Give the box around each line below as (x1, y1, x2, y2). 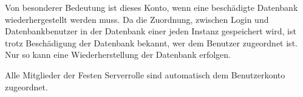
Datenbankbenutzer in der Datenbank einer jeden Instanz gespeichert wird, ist (5, 25, 296, 37)
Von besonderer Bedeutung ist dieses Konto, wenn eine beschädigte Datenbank (5, 1, 298, 13)
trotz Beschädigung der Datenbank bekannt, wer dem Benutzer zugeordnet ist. (5, 36, 298, 49)
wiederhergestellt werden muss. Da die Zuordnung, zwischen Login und (5, 13, 269, 25)
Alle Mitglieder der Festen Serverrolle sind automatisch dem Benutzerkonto (5, 68, 285, 81)
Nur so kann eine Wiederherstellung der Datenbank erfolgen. (5, 48, 231, 61)
